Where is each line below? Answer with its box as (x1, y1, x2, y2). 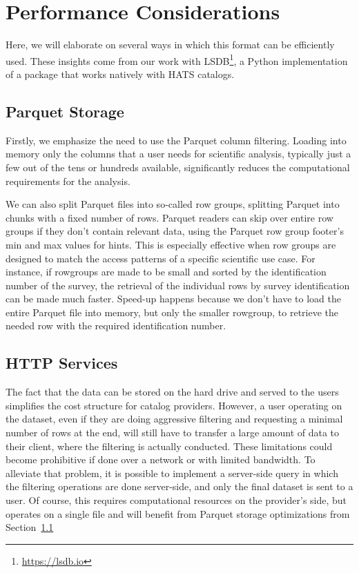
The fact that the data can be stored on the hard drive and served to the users (6, 385, 339, 399)
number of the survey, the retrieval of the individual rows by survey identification (6, 278, 350, 292)
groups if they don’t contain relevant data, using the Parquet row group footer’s (6, 224, 344, 238)
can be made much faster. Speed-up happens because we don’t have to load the (6, 291, 341, 306)
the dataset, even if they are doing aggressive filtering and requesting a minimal (6, 411, 343, 426)
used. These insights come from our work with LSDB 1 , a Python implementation (6, 51, 348, 68)
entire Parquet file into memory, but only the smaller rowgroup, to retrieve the (6, 304, 339, 319)
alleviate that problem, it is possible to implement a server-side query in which (6, 465, 338, 480)
